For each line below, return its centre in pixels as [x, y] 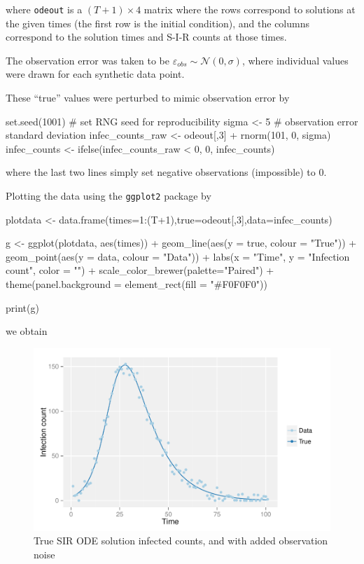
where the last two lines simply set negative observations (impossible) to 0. [166, 172]
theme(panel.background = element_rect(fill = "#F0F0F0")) [136, 284]
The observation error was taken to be [88, 60]
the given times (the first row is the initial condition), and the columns [157, 23]
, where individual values [295, 60]
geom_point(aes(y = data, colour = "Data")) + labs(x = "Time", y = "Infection [178, 256]
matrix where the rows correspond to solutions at [250, 9]
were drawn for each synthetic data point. [95, 74]
